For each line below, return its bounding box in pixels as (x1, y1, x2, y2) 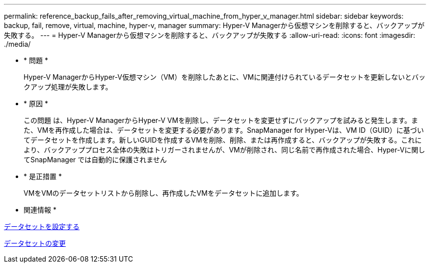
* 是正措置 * (24, 172, 62, 180)
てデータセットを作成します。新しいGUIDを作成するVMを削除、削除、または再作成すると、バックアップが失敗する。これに (24, 136, 422, 144)
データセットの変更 (4, 239, 66, 247)
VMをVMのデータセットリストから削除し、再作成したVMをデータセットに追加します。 (24, 189, 303, 197)
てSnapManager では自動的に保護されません (24, 155, 167, 164)
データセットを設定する (4, 222, 80, 231)
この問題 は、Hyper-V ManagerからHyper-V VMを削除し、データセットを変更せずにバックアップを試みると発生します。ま (24, 116, 418, 124)
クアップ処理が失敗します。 (24, 83, 112, 91)
